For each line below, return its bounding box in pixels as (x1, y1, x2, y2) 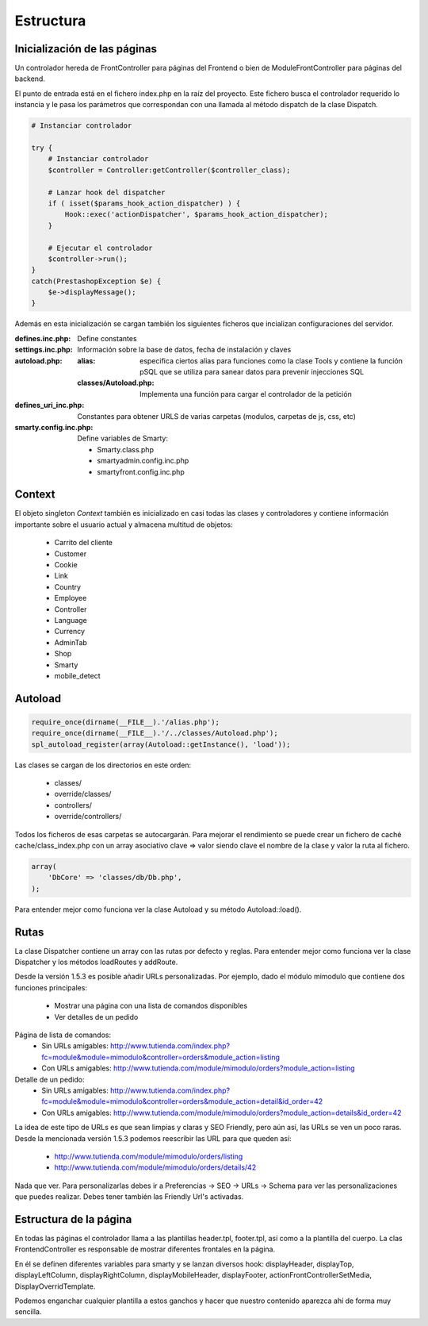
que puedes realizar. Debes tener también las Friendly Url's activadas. (14, 1192, 244, 1201)
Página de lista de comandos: (14, 1030, 111, 1040)
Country (54, 582, 82, 591)
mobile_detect (54, 671, 101, 680)
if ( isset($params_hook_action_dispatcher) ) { (48, 198, 241, 208)
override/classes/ (54, 790, 112, 799)
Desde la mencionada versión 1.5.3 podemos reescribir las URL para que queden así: (14, 1133, 292, 1143)
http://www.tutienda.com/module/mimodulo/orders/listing (54, 1151, 243, 1161)
